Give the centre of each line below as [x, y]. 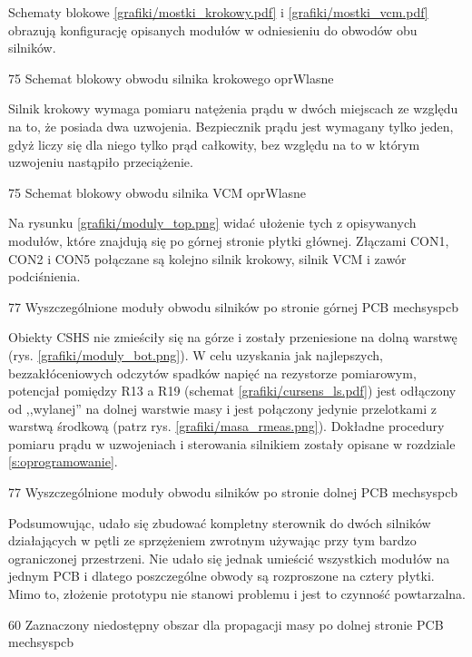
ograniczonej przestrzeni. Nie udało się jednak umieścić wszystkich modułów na [229, 558]
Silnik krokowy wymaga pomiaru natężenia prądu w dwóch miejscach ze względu [233, 108]
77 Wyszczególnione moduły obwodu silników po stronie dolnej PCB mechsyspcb [233, 492]
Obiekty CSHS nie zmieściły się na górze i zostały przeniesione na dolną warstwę [233, 337]
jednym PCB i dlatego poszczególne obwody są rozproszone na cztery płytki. [221, 576]
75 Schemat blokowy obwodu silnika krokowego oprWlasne [171, 78]
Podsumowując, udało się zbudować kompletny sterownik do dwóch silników [220, 522]
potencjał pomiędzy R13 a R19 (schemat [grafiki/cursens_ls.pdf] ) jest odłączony [232, 391]
